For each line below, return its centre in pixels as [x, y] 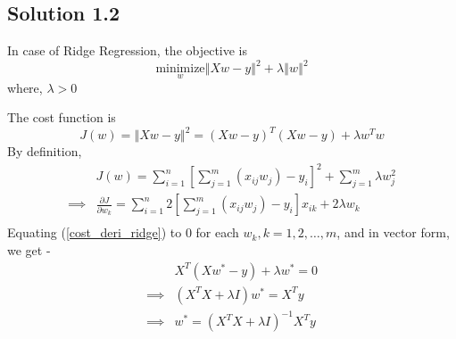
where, [25, 87]
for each [217, 232]
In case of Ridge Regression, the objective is [128, 50]
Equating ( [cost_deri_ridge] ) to [95, 232]
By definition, [45, 151]
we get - [29, 249]
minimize [180, 69]
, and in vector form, [393, 232]
